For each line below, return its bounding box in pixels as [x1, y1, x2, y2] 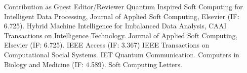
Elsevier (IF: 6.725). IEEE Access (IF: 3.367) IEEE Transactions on [4, 40, 209, 50]
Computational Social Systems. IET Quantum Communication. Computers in [4, 49, 240, 59]
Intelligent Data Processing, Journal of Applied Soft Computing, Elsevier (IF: [4, 11, 240, 21]
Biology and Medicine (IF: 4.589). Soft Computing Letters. [4, 59, 182, 69]
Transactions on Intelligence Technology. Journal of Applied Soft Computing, [4, 30, 238, 40]
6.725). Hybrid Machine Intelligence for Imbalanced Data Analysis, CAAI [4, 21, 227, 31]
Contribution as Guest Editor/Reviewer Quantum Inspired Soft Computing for [4, 1, 243, 11]
